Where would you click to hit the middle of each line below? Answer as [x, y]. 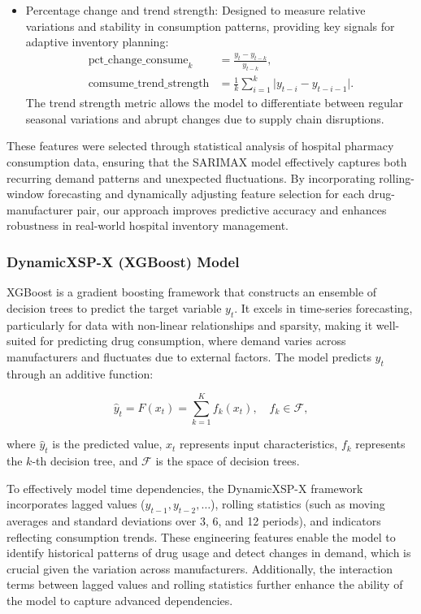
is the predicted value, [107, 444]
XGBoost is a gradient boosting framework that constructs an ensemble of [192, 292]
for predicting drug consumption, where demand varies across [193, 341]
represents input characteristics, [259, 444]
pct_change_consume [138, 61]
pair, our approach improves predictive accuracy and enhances [232, 209]
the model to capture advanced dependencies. [120, 600]
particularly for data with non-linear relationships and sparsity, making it [190, 324]
